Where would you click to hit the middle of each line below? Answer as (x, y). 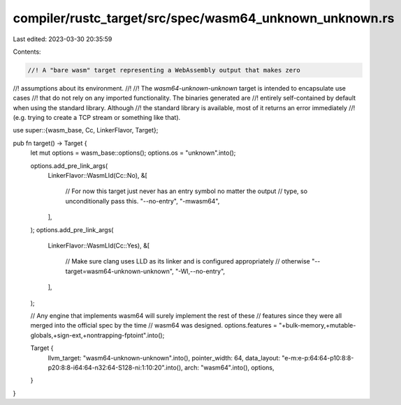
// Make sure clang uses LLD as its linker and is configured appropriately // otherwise (188, 261)
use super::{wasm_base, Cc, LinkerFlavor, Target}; (86, 130)
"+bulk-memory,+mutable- (317, 326)
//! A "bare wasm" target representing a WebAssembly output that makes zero (164, 70)
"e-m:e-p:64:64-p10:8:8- (318, 358)
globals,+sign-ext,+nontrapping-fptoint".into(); (97, 335)
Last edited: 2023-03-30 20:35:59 (63, 39)
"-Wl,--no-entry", (200, 271)
